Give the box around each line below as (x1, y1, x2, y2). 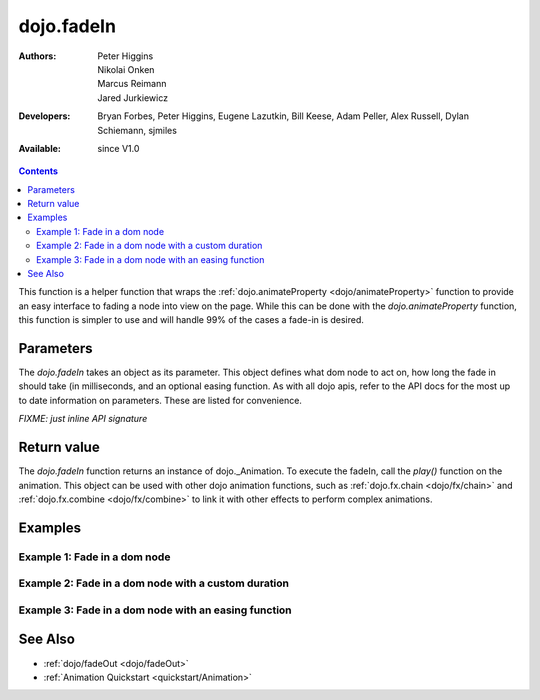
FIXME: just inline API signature (18, 413, 148, 425)
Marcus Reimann (97, 78, 167, 90)
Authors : (18, 50, 57, 62)
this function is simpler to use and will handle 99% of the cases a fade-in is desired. (18, 314, 365, 326)
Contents (18, 165, 59, 177)
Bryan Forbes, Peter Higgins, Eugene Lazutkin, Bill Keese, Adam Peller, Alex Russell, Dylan (97, 110, 470, 122)
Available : (18, 142, 62, 154)
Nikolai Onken (97, 63, 155, 75)
